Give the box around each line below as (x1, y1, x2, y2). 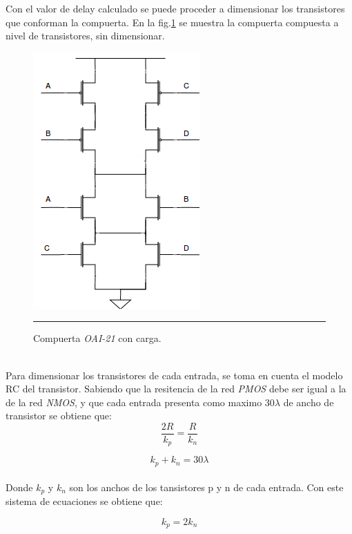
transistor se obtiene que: (6, 408, 112, 423)
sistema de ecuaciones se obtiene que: (6, 493, 163, 508)
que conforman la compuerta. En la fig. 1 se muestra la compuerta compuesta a (6, 15, 339, 29)
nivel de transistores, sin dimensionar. (6, 28, 165, 43)
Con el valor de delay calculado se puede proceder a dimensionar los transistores (6, 1, 345, 15)
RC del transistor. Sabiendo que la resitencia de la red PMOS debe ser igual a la (6, 381, 346, 396)
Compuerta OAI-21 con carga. (33, 331, 162, 345)
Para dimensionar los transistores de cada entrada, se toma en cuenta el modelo (6, 368, 343, 382)
